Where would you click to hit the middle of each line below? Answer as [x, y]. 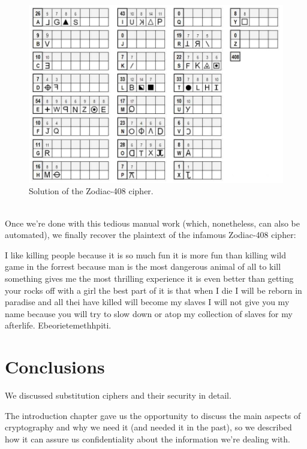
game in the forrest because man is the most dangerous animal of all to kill [143, 266]
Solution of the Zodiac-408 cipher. [91, 191]
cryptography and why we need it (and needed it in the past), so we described [148, 427]
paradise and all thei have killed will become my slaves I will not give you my [147, 302]
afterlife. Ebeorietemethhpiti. [58, 325]
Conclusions [55, 367]
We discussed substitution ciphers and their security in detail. [118, 395]
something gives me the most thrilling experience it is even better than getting [149, 278]
